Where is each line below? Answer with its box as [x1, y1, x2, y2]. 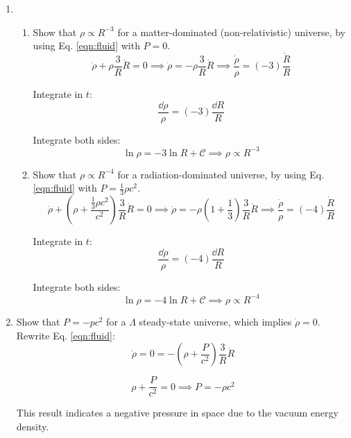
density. [16, 419, 49, 433]
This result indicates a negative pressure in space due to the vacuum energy [16, 405, 339, 420]
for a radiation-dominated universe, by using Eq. [117, 167, 325, 181]
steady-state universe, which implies [139, 314, 292, 328]
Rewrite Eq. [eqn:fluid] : [16, 328, 115, 342]
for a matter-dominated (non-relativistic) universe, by [117, 24, 345, 39]
